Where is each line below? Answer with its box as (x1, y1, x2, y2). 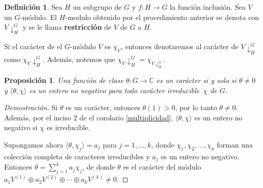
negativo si (4, 122, 38, 133)
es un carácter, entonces (65, 102, 140, 113)
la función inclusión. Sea (170, 2, 246, 12)
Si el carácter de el (4, 41, 62, 52)
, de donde (82, 161, 115, 172)
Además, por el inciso (4, 112, 71, 122)
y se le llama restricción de (22, 22, 112, 32)
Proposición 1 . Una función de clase (4, 75, 124, 86)
